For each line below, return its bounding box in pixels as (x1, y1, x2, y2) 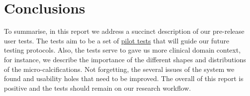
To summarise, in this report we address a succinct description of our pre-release (4, 26, 245, 36)
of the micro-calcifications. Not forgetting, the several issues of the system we (4, 64, 234, 74)
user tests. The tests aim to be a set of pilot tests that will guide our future (4, 35, 230, 45)
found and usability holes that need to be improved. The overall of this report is (4, 73, 244, 83)
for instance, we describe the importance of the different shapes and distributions (4, 54, 246, 64)
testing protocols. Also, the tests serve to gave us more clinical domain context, (4, 45, 241, 55)
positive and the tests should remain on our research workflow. (4, 82, 191, 93)
